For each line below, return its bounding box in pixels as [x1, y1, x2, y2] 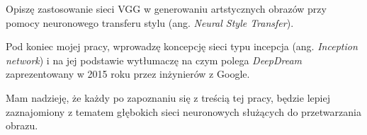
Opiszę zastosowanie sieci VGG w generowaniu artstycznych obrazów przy [6, 1, 327, 16]
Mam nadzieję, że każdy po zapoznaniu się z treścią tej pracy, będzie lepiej [6, 90, 330, 105]
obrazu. [6, 118, 38, 133]
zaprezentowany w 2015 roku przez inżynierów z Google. [6, 66, 250, 81]
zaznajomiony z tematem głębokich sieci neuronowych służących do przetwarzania [6, 104, 361, 119]
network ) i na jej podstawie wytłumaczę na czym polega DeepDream [6, 52, 303, 67]
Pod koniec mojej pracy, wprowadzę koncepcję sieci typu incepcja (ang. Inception [6, 39, 358, 54]
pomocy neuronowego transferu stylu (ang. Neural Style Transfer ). [6, 15, 294, 30]
